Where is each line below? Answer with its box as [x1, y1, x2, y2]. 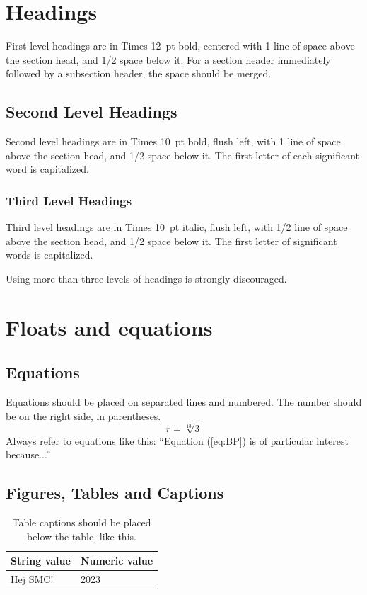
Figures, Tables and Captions [6, 482, 224, 504]
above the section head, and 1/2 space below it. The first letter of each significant [6, 147, 360, 162]
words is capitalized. [6, 247, 93, 262]
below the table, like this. [27, 528, 136, 543]
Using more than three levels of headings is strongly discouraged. [6, 271, 287, 285]
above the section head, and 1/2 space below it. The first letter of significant [6, 233, 337, 248]
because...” [6, 447, 51, 462]
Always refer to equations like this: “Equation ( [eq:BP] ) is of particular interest [6, 433, 349, 448]
